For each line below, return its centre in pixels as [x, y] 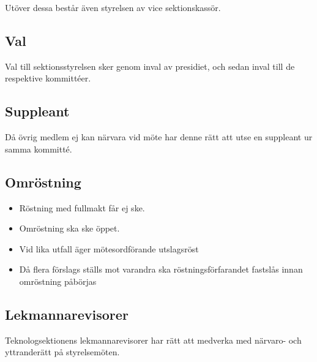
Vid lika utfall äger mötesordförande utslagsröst [109, 248]
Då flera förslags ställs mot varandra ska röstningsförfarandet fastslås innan [161, 269]
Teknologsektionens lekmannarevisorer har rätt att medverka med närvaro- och [153, 340]
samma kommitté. [39, 149]
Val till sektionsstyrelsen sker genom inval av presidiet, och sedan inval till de [150, 66]
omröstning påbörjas [58, 281]
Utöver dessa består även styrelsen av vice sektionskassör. [113, 7]
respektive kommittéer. [48, 78]
